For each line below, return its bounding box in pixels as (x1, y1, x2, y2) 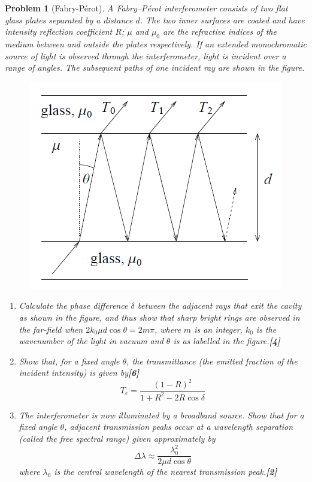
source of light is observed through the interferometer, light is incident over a (5, 49, 286, 62)
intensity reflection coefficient (5, 25, 113, 38)
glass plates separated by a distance (5, 13, 133, 26)
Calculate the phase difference (19, 299, 128, 312)
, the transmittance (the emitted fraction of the (126, 354, 298, 367)
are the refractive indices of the (163, 25, 277, 38)
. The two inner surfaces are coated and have (140, 13, 305, 26)
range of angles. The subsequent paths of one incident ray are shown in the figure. (5, 61, 305, 74)
